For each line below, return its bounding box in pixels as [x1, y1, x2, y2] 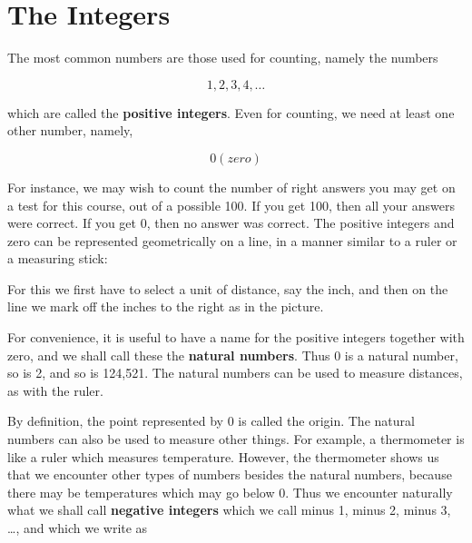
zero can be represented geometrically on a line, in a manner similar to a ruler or [7, 231, 457, 250]
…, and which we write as [7, 518, 148, 537]
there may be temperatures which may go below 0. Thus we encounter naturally [7, 482, 453, 501]
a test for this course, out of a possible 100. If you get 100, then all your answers [7, 195, 455, 214]
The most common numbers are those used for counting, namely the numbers [7, 48, 438, 67]
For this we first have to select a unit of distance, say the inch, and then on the [7, 279, 448, 298]
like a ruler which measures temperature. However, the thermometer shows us [7, 447, 439, 466]
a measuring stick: [7, 249, 108, 268]
